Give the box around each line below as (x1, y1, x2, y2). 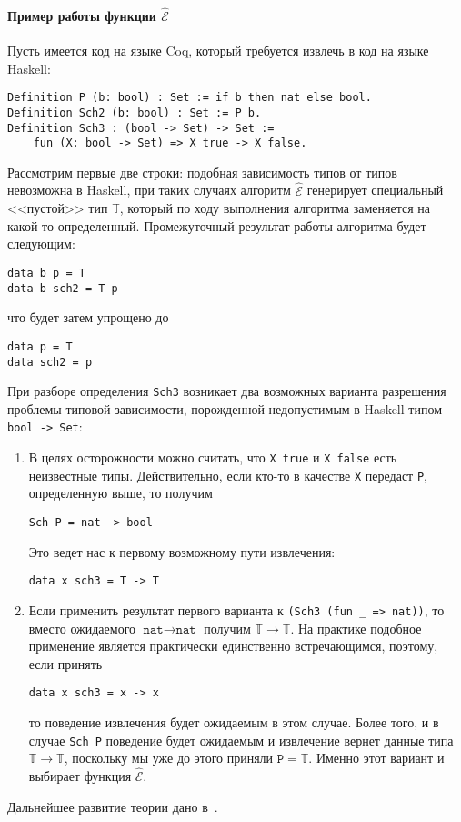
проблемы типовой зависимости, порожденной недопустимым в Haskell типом (7, 399, 442, 418)
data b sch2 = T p (7, 281, 118, 295)
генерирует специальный (306, 180, 444, 199)
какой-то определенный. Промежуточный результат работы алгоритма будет (7, 216, 426, 235)
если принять (28, 654, 103, 673)
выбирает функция (28, 766, 132, 786)
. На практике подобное (290, 618, 422, 637)
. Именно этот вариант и (308, 748, 445, 767)
